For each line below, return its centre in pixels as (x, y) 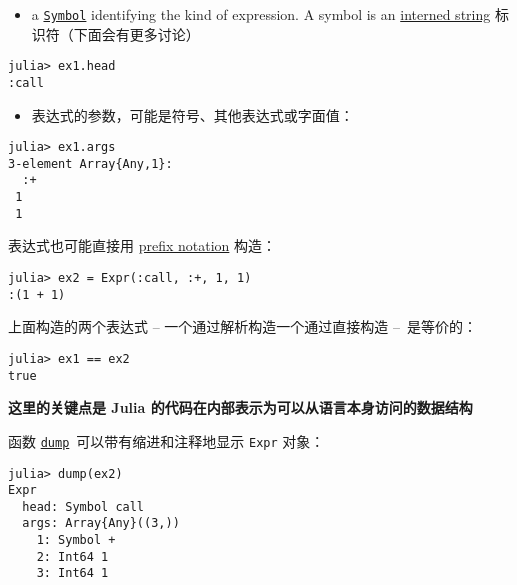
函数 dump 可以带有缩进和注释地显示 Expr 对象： (166, 440)
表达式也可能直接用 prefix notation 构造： (142, 245)
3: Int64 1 (72, 573)
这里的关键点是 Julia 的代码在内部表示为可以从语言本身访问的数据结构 (240, 407)
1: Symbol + (76, 540)
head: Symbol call (83, 506)
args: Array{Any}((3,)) (101, 523)
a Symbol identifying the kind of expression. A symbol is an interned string (261, 14)
